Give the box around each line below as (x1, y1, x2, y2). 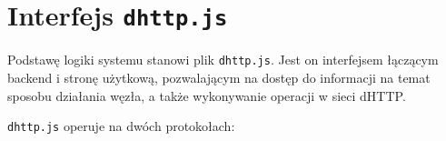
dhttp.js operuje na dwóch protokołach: (7, 116, 235, 136)
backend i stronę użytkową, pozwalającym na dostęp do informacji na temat (7, 67, 431, 86)
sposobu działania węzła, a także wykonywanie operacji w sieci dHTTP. (7, 86, 406, 105)
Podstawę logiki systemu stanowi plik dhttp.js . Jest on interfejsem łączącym (7, 50, 439, 69)
